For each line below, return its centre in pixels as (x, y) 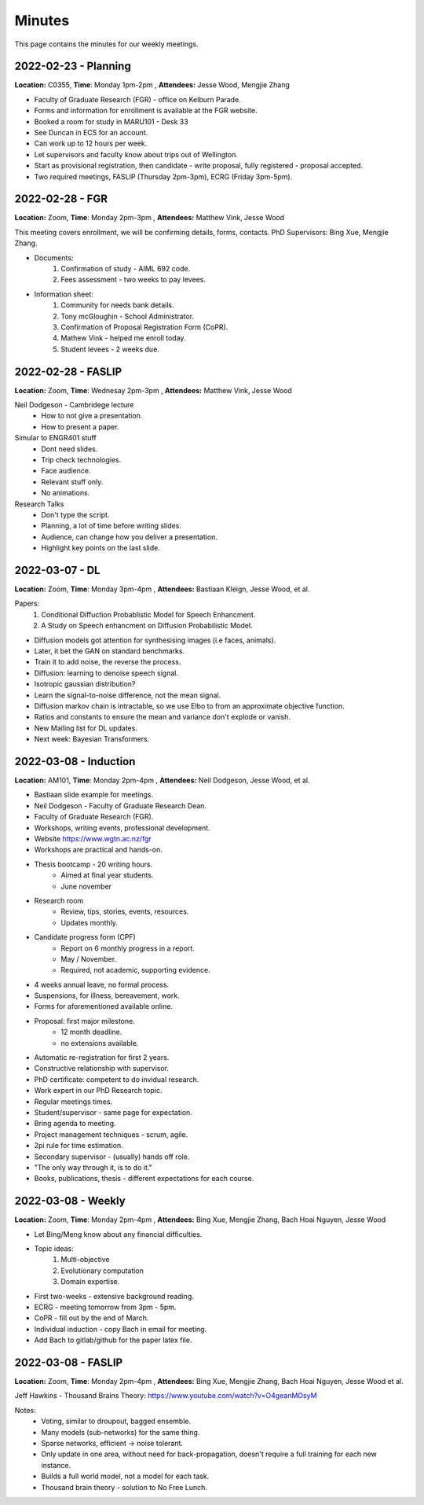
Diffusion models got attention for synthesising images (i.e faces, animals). (155, 640)
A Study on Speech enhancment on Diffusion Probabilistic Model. (147, 626)
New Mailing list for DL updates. (86, 728)
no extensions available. (100, 1043)
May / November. (89, 959)
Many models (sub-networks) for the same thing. (121, 1432)
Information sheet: (64, 294)
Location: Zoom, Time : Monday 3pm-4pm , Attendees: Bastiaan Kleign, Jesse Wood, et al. (162, 589)
